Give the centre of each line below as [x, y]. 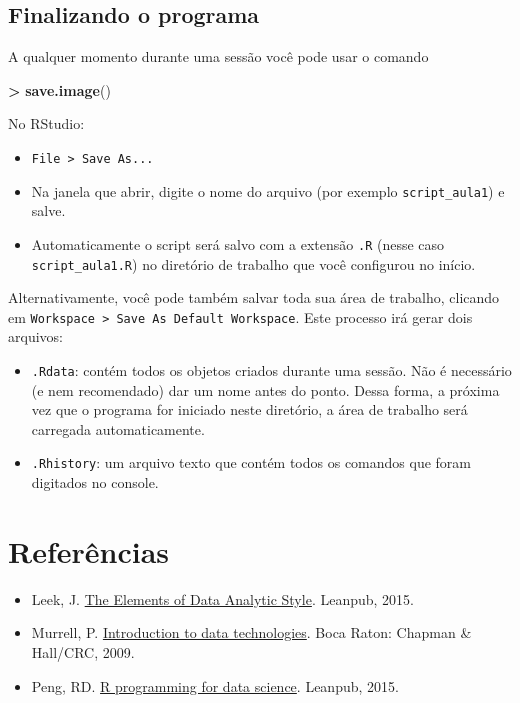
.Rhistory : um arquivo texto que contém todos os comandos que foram [251, 462]
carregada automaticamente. [118, 428]
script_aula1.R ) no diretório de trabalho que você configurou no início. [253, 263]
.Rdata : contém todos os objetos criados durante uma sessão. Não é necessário [271, 370]
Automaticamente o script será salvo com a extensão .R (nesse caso [238, 243]
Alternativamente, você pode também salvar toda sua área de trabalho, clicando [254, 297]
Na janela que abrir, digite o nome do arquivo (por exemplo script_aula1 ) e [268, 190]
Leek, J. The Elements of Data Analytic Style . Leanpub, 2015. [222, 598]
